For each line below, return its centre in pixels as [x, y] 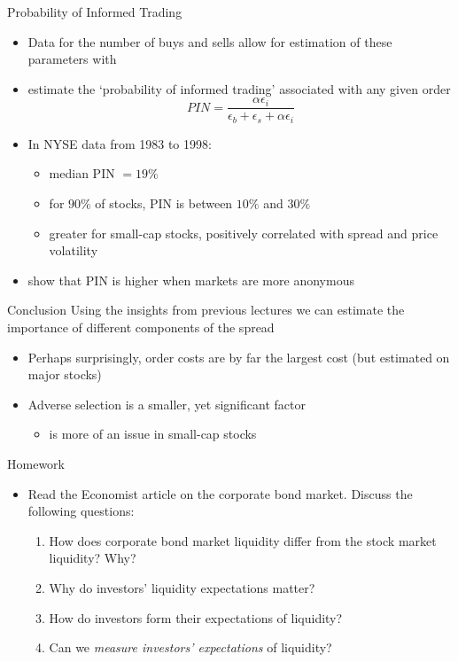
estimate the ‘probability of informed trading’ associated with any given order [239, 88]
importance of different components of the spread [141, 327]
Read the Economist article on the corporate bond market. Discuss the [220, 493]
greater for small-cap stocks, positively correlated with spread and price [244, 233]
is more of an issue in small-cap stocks [153, 434]
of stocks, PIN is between [164, 203]
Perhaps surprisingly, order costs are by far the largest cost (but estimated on [239, 357]
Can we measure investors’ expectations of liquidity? [190, 647]
